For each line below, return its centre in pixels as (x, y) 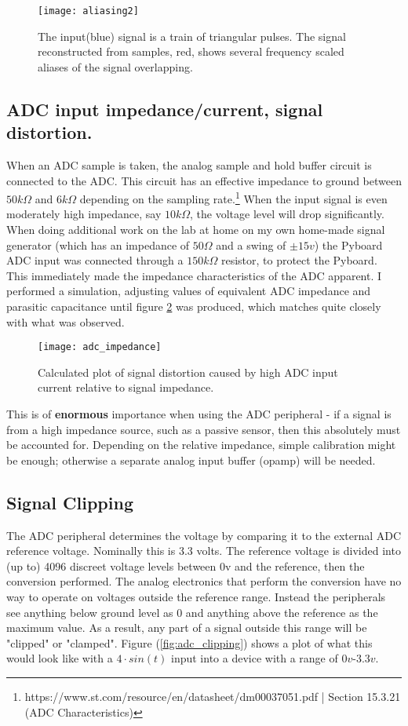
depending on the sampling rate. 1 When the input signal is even (233, 197)
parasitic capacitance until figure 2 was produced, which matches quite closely (194, 306)
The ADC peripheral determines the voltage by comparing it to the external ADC (204, 535)
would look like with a (60, 658)
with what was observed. (66, 321)
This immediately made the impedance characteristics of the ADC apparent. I (194, 275)
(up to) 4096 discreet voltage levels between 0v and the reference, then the (186, 565)
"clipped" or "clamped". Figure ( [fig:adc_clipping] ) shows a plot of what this (189, 642)
